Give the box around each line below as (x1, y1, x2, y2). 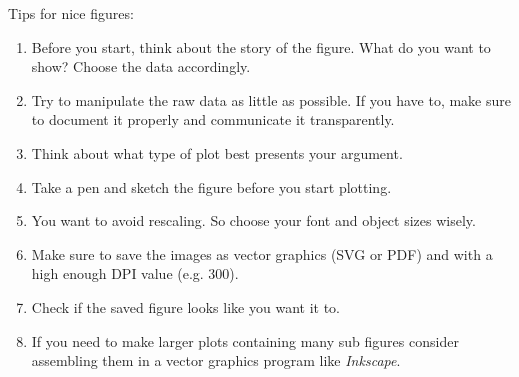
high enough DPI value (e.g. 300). (31, 263, 239, 284)
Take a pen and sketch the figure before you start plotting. (31, 176, 392, 197)
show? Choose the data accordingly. (31, 56, 251, 77)
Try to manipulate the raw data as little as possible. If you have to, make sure (31, 89, 511, 110)
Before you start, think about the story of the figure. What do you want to (31, 36, 491, 57)
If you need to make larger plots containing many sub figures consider (31, 330, 459, 351)
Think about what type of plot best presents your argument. (31, 142, 403, 163)
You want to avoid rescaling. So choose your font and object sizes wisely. (31, 210, 476, 231)
